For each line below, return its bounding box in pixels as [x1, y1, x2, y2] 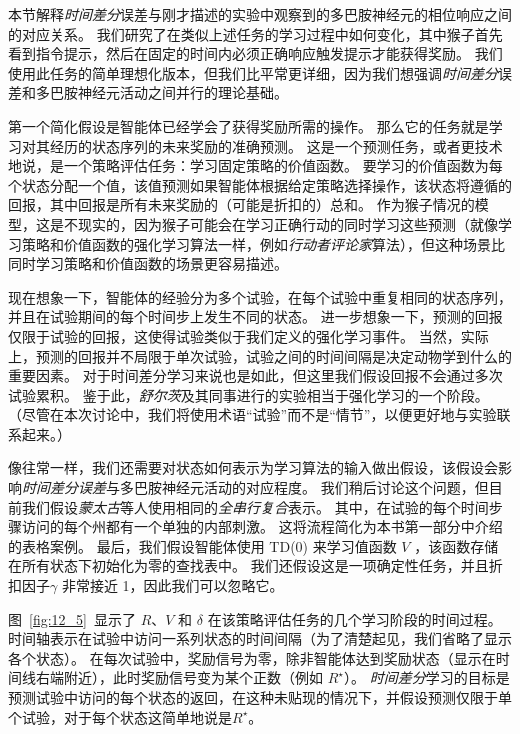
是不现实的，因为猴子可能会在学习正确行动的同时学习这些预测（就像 [49, 213, 498, 234]
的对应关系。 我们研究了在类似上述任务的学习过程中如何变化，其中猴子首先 [8, 23, 503, 44]
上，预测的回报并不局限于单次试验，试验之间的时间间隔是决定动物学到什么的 [8, 345, 512, 366]
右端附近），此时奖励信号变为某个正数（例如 [35, 667, 323, 688]
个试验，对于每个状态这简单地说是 [8, 706, 232, 727]
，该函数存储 [414, 535, 499, 556]
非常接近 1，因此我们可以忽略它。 [61, 575, 284, 596]
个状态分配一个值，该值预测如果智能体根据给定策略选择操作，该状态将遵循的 [8, 174, 512, 195]
